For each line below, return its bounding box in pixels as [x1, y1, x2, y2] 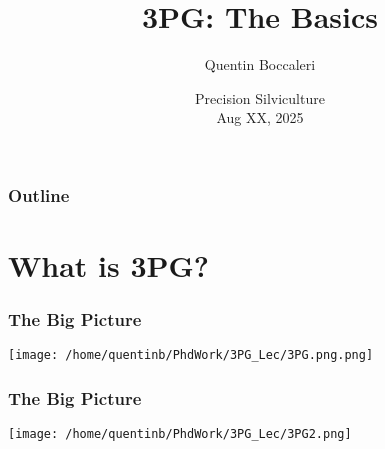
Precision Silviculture [195, 87, 325, 108]
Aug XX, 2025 [216, 107, 304, 128]
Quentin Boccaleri [204, 54, 316, 75]
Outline [8, 182, 70, 207]
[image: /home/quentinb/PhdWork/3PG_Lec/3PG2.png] [8, 427, 352, 442]
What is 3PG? [8, 245, 210, 286]
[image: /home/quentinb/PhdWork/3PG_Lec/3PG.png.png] [8, 348, 374, 363]
